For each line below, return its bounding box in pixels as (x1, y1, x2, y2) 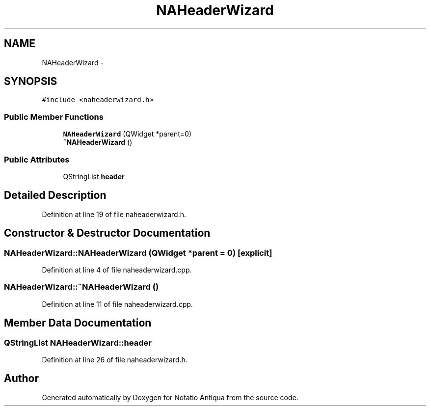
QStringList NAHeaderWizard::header (4, 337, 152, 348)
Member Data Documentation (4, 317, 152, 329)
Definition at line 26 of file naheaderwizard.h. (42, 355, 188, 364)
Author (4, 372, 39, 385)
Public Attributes (4, 154, 70, 164)
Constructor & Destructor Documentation (4, 227, 211, 240)
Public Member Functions (4, 111, 104, 122)
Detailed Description (4, 189, 107, 202)
